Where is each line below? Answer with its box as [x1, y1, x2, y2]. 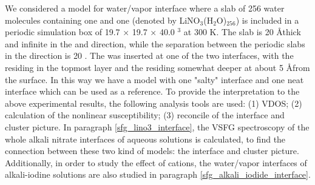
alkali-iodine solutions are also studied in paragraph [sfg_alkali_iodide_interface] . [5, 168, 311, 181]
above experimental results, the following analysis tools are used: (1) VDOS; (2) [5, 96, 302, 109]
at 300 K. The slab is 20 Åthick [183, 25, 301, 38]
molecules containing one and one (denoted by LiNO [5, 13, 200, 26]
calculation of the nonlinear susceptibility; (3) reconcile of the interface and [5, 109, 285, 121]
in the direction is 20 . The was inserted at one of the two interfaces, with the [5, 49, 294, 62]
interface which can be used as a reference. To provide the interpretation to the [5, 85, 300, 98]
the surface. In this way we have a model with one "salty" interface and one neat [5, 73, 304, 86]
